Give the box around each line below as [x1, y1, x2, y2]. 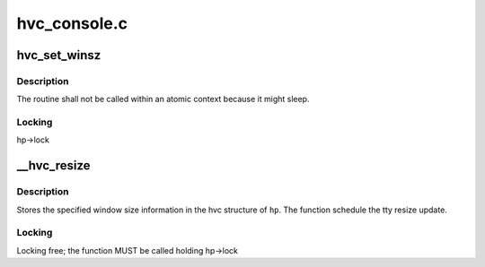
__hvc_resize [16, 158, 91, 174]
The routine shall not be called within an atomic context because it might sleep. [16, 94, 310, 105]
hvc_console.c [16, 13, 128, 33]
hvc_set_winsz [16, 47, 101, 63]
